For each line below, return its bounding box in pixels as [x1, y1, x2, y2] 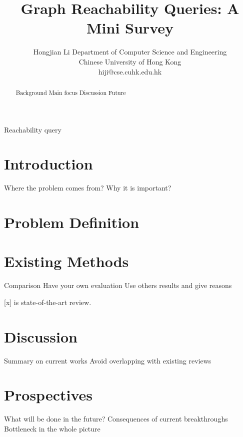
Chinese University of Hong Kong [78, 56, 181, 66]
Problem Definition [4, 212, 139, 232]
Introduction [4, 153, 93, 174]
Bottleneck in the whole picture [4, 423, 100, 433]
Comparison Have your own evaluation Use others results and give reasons [4, 280, 232, 290]
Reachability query [4, 124, 61, 134]
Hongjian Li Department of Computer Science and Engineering [33, 46, 227, 57]
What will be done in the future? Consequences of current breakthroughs [4, 413, 228, 424]
